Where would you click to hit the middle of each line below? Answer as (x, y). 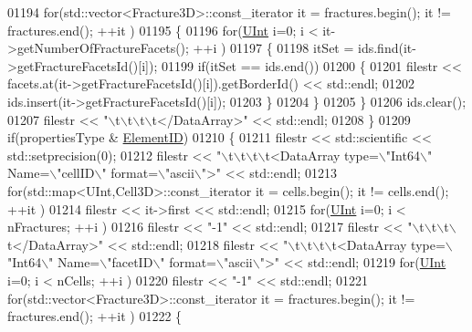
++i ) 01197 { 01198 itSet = (273, 48)
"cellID (76, 173)
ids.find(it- (387, 48)
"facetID (130, 262)
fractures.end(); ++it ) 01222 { (95, 316)
